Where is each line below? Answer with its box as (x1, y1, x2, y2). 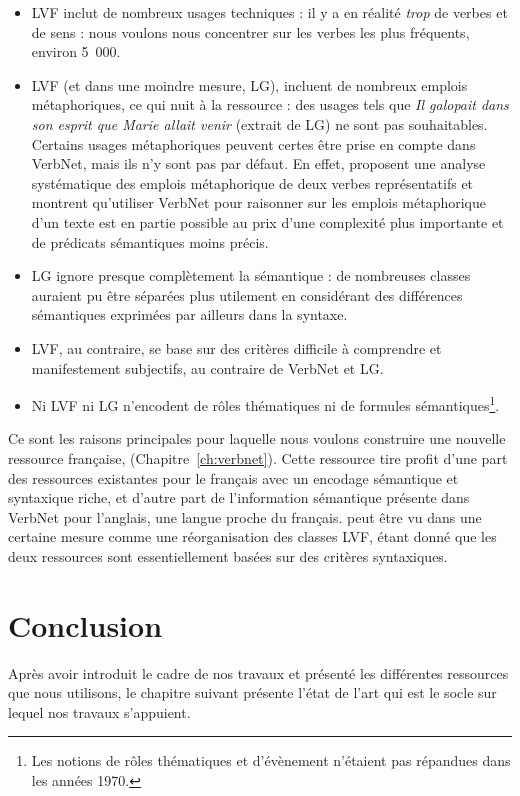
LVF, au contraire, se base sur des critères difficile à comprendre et (31, 337, 442, 358)
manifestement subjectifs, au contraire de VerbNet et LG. (31, 357, 384, 378)
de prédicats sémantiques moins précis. (31, 231, 269, 252)
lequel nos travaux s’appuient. (8, 701, 191, 722)
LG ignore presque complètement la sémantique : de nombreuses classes (31, 265, 471, 286)
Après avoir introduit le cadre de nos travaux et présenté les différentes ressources (8, 662, 509, 683)
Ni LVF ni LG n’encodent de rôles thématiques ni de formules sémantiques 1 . (31, 392, 500, 415)
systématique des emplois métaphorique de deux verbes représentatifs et (31, 172, 474, 193)
